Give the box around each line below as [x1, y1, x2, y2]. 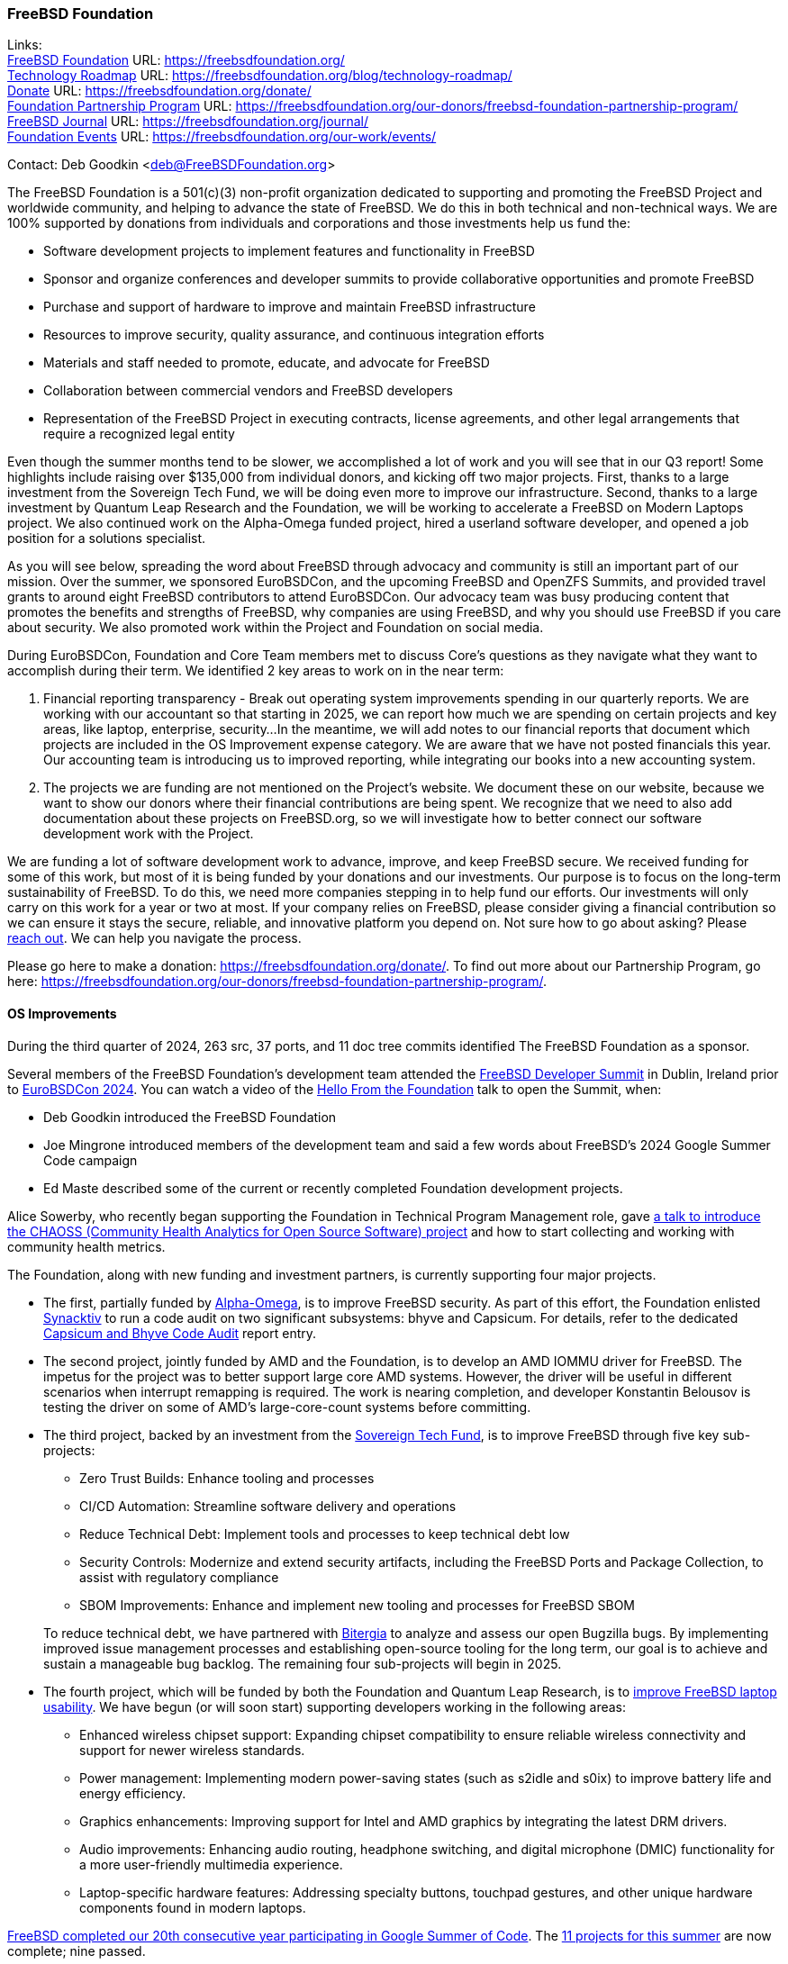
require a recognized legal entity [43, 426, 235, 442]
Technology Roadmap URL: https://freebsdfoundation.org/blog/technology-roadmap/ [7, 68, 512, 84]
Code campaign [43, 1152, 138, 1168]
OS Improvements [7, 1005, 117, 1021]
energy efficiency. [79, 1785, 186, 1801]
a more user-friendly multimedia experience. [79, 1856, 343, 1872]
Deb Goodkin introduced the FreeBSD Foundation [43, 1109, 337, 1125]
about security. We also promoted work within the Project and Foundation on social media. [7, 620, 544, 636]
